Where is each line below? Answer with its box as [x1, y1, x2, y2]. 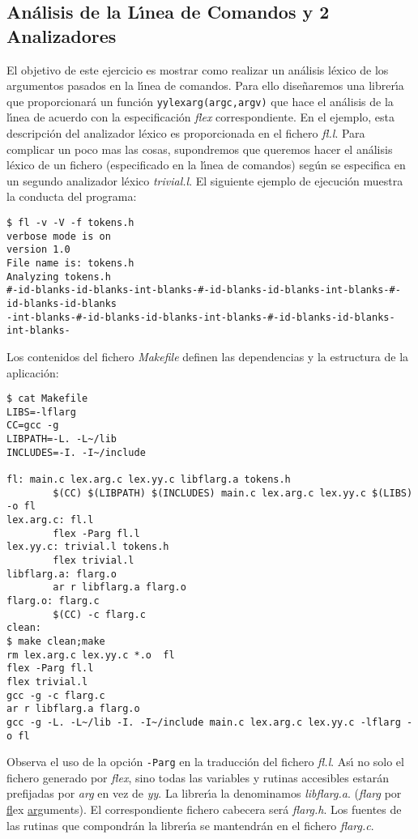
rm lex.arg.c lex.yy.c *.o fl [6, 649, 175, 661]
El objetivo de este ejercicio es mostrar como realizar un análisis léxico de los [6, 61, 389, 78]
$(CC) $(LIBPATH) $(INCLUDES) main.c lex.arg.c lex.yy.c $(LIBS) [53, 487, 413, 499]
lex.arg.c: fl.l [6, 514, 94, 526]
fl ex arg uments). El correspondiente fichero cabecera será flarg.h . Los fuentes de [6, 801, 402, 817]
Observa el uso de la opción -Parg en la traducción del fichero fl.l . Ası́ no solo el [6, 753, 404, 770]
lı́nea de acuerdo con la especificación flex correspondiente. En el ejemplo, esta [6, 109, 395, 126]
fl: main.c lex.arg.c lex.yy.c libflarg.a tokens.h [6, 474, 291, 486]
